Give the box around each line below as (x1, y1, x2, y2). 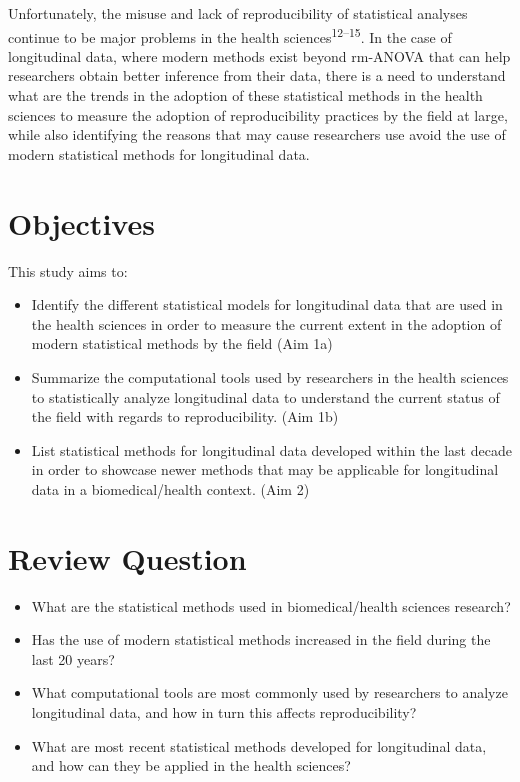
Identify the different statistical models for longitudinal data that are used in (31, 294, 503, 315)
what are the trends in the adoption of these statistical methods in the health (8, 85, 483, 106)
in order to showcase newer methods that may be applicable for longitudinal (31, 459, 499, 480)
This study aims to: (8, 260, 128, 281)
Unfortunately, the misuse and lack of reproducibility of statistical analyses (8, 3, 468, 23)
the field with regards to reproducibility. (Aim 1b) (31, 406, 339, 427)
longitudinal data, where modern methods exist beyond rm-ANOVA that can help (8, 45, 511, 66)
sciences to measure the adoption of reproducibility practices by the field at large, (8, 104, 508, 125)
